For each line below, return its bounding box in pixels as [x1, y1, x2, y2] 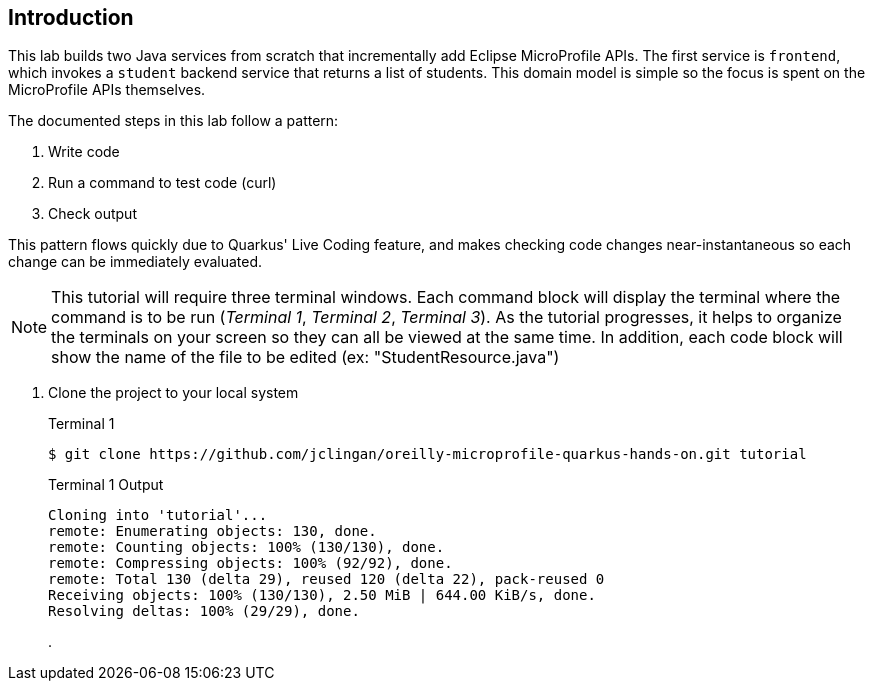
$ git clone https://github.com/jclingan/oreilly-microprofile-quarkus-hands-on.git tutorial [48, 446, 807, 463]
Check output [48, 205, 137, 223]
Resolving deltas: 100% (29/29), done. [48, 603, 360, 620]
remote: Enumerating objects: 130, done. [48, 523, 377, 540]
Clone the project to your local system [48, 384, 299, 402]
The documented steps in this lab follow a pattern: [8, 112, 339, 130]
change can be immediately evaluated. [8, 253, 263, 271]
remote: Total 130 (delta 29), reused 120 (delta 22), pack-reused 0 [48, 571, 605, 588]
